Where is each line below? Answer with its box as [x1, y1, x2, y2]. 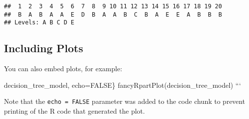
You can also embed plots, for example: [4, 63, 122, 74]
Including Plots [4, 40, 83, 56]
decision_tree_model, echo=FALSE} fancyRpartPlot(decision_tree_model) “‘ [4, 79, 241, 90]
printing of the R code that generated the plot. [4, 106, 145, 116]
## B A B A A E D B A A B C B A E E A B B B [4, 11, 222, 18]
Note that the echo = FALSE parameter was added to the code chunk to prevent [4, 96, 245, 106]
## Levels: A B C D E [4, 19, 75, 26]
